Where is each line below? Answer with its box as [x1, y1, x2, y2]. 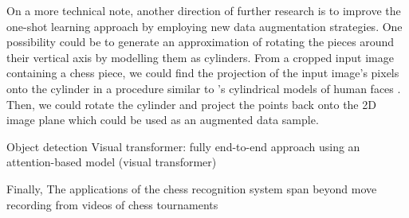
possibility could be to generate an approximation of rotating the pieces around [6, 33, 395, 50]
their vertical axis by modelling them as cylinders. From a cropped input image [6, 49, 394, 65]
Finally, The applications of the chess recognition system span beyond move [6, 180, 377, 197]
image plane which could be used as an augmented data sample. [6, 111, 319, 128]
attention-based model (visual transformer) [6, 154, 217, 170]
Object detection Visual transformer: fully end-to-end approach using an [6, 138, 360, 154]
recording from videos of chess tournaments [6, 196, 218, 212]
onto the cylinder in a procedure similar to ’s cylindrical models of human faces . [6, 80, 401, 96]
